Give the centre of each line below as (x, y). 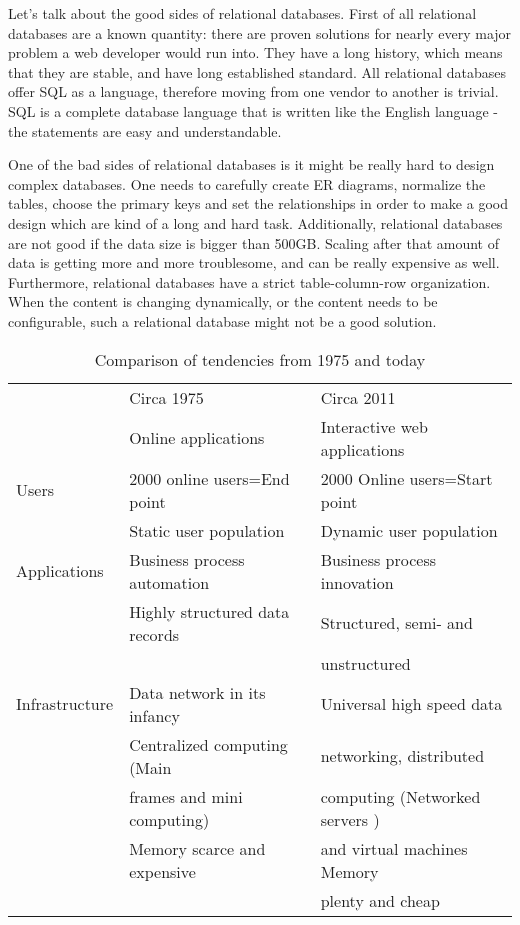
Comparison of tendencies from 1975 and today (260, 359)
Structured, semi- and (396, 622)
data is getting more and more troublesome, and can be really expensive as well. (254, 262)
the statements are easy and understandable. (145, 130)
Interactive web (374, 426)
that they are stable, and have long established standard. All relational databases (257, 71)
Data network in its (197, 692)
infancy (154, 715)
